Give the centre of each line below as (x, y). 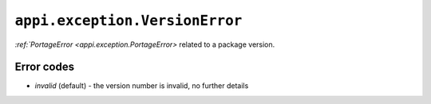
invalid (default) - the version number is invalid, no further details (142, 86)
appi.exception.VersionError (129, 21)
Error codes (45, 67)
